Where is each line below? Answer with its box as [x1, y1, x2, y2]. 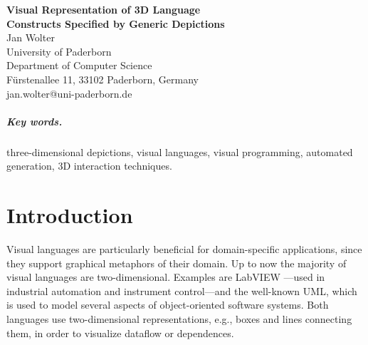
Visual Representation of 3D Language [6, 2, 201, 16]
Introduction [6, 200, 133, 230]
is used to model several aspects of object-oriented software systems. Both [6, 297, 329, 312]
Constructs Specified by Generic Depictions [6, 16, 225, 31]
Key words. [6, 113, 63, 128]
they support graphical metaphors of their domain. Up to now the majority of [6, 255, 347, 270]
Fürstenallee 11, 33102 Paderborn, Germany [6, 71, 199, 86]
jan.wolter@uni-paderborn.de [6, 86, 132, 101]
